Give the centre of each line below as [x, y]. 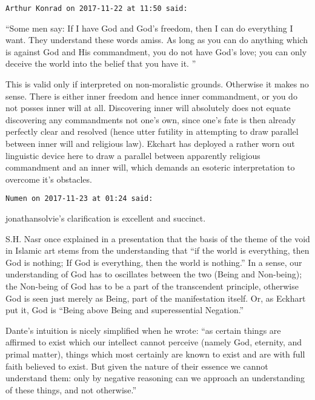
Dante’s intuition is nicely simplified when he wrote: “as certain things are [143, 330]
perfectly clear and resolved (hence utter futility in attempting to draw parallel [152, 131]
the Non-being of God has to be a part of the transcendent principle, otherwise [152, 286]
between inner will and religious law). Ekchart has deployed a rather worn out [150, 143]
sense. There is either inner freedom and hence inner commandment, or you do [151, 96]
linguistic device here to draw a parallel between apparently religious [133, 155]
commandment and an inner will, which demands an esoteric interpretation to [150, 167]
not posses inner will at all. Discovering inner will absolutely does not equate [148, 108]
